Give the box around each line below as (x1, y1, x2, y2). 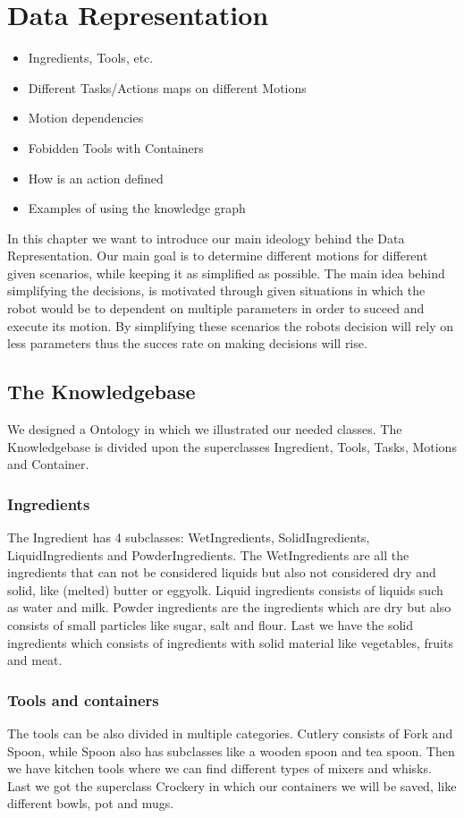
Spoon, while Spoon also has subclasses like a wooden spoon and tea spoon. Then (7, 741, 455, 760)
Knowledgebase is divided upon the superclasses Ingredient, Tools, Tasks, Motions (7, 437, 457, 456)
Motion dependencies (28, 108, 144, 127)
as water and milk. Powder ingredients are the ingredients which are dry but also (7, 598, 451, 617)
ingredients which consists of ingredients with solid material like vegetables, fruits (7, 633, 453, 652)
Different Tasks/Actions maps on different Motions (28, 78, 307, 97)
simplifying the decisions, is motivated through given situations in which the (7, 281, 426, 300)
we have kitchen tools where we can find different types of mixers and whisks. (7, 759, 432, 778)
